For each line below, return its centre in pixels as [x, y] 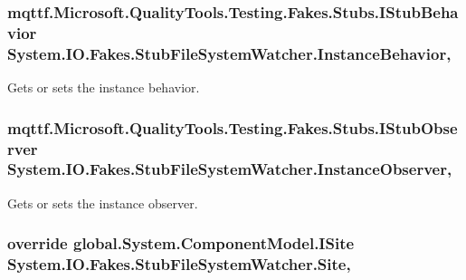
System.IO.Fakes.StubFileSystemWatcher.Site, [179, 264]
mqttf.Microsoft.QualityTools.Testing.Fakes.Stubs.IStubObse [233, 127]
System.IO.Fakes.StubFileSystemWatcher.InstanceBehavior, [229, 53]
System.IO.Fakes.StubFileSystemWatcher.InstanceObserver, [230, 169]
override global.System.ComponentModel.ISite [181, 243]
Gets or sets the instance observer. [103, 203]
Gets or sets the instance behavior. [104, 87]
